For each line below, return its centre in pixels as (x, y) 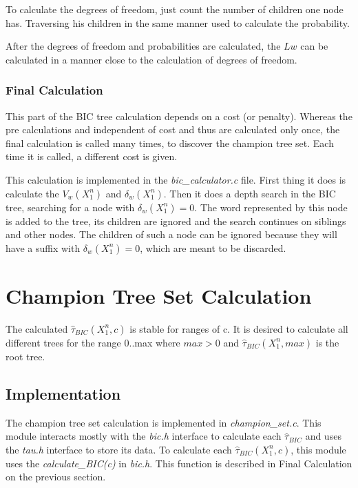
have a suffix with (43, 247)
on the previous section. (56, 477)
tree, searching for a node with (70, 207)
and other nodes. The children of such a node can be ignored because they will (171, 234)
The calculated (37, 328)
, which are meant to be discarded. (213, 247)
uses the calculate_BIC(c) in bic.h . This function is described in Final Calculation (179, 463)
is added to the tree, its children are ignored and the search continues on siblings (176, 221)
